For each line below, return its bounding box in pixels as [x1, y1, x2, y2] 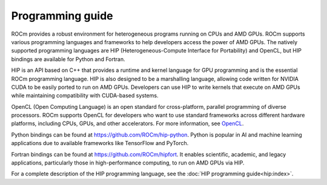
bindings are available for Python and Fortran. [11, 55, 125, 63]
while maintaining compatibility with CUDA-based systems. [11, 92, 159, 99]
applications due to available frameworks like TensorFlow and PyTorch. [11, 140, 189, 147]
